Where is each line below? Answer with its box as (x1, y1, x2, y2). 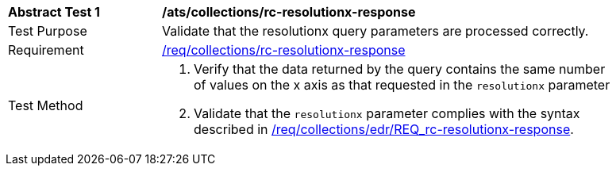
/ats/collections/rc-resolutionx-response (162, 4, 416, 20)
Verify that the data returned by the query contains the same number (194, 61, 606, 77)
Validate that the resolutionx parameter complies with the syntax (194, 105, 580, 121)
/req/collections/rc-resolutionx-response (162, 42, 406, 58)
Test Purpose (8, 23, 87, 39)
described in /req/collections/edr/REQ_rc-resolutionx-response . (194, 121, 574, 137)
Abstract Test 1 (8, 4, 100, 20)
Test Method (8, 97, 83, 113)
